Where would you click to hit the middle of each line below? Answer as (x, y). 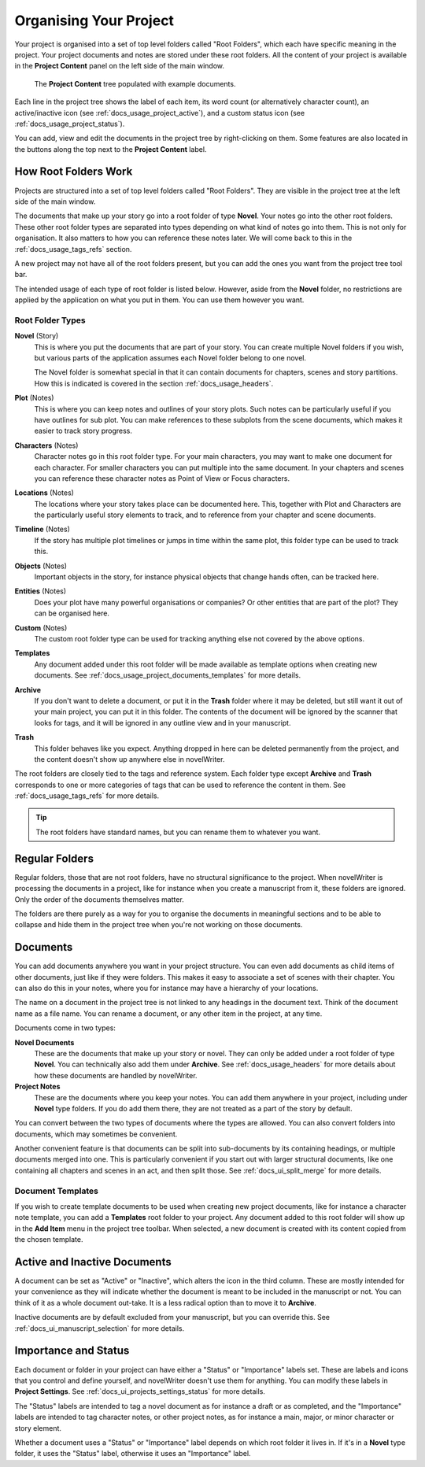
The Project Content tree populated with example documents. (135, 83)
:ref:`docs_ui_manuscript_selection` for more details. (100, 1328)
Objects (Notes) (41, 566)
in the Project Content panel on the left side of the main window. (119, 66)
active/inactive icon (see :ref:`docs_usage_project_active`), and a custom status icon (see (160, 113)
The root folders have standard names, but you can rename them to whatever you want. (178, 832)
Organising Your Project (94, 20)
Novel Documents (44, 1042)
